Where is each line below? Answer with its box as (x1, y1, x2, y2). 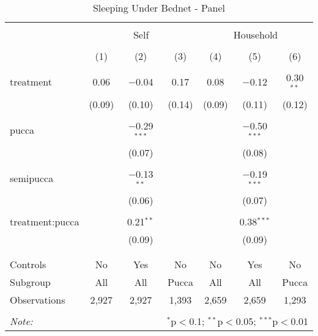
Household (233, 27, 278, 42)
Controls (10, 257, 46, 272)
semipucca (10, 170, 54, 185)
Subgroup (10, 275, 51, 290)
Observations (10, 293, 65, 307)
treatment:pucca (10, 214, 79, 229)
